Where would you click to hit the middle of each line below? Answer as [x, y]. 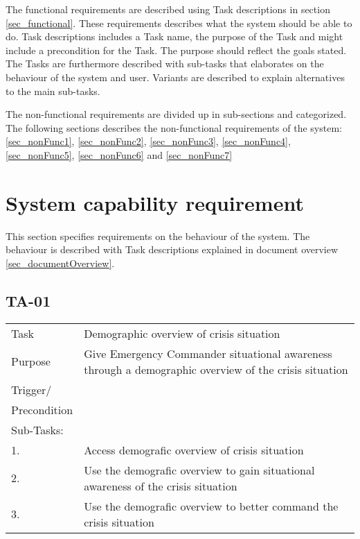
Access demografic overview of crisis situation [194, 450]
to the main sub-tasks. [53, 91]
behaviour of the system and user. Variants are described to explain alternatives [175, 77]
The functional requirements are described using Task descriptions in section [168, 9]
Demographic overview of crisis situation [182, 333]
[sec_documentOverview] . [60, 263]
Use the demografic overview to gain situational [199, 470]
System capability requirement [155, 202]
